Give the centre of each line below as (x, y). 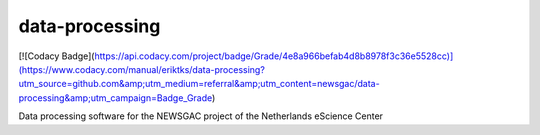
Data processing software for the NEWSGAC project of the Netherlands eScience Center (201, 116)
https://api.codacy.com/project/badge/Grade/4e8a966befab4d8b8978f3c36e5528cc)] (274, 56)
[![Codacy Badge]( (56, 56)
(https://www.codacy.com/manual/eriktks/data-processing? (141, 69)
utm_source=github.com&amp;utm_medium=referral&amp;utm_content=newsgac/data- (199, 84)
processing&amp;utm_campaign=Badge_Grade (115, 97)
